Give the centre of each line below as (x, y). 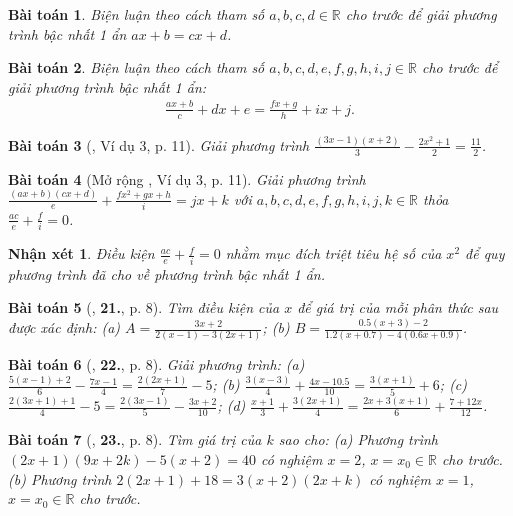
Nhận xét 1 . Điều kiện (81, 253)
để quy (485, 253)
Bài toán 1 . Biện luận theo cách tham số (136, 14)
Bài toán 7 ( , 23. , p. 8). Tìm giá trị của (135, 439)
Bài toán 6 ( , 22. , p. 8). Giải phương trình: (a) (156, 364)
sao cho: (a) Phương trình (358, 439)
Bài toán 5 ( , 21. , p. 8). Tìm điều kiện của (144, 307)
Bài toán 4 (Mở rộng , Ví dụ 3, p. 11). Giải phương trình (187, 178)
